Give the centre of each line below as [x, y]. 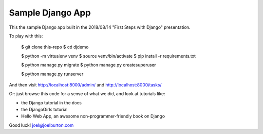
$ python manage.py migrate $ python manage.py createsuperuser [89, 65]
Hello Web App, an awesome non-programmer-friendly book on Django [93, 116]
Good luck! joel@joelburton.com [41, 125]
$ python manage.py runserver [52, 74]
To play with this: [26, 36]
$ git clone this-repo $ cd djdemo [55, 47]
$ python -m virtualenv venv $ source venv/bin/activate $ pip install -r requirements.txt [108, 56]
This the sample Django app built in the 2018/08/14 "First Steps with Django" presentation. [100, 27]
